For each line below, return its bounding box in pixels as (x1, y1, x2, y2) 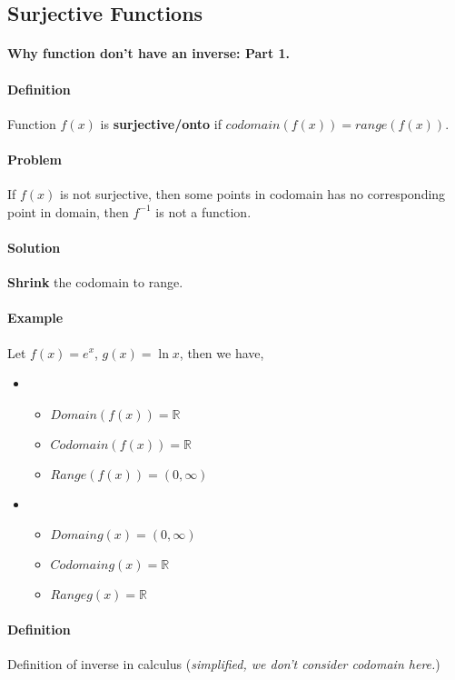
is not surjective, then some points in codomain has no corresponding (60, 185, 446, 204)
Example (7, 308, 64, 327)
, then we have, (179, 343, 264, 362)
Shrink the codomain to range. (7, 273, 183, 292)
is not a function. (155, 202, 252, 221)
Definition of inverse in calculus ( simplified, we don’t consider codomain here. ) (7, 655, 440, 674)
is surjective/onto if (100, 114, 222, 133)
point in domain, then (7, 202, 129, 221)
